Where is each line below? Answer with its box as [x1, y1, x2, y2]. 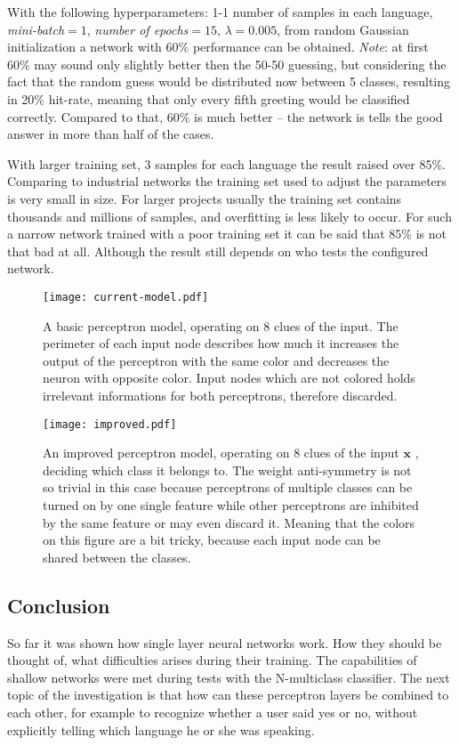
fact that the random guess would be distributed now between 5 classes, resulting [7, 72, 451, 91]
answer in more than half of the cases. [7, 125, 214, 143]
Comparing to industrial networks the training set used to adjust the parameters [7, 172, 447, 190]
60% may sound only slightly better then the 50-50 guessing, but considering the [7, 54, 447, 73]
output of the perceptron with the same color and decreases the [43, 351, 390, 369]
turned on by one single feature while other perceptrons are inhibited [43, 495, 419, 514]
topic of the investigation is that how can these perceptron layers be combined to [7, 685, 449, 704]
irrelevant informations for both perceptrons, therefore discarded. [43, 385, 398, 404]
